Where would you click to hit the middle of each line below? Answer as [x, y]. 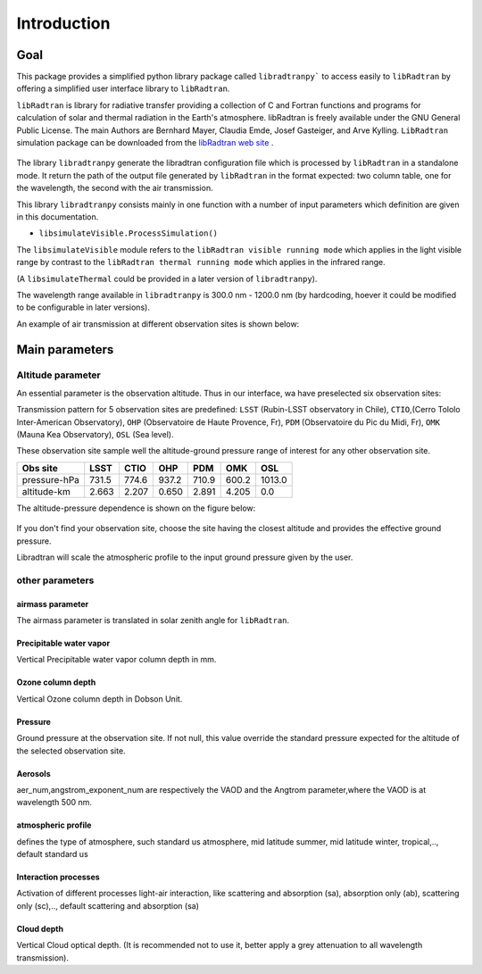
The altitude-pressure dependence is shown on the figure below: [136, 508]
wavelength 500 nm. [54, 803]
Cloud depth [40, 928]
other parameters [55, 580]
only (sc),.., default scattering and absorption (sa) [108, 905]
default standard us [52, 854]
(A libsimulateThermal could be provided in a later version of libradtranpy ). [167, 279]
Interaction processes [58, 877]
